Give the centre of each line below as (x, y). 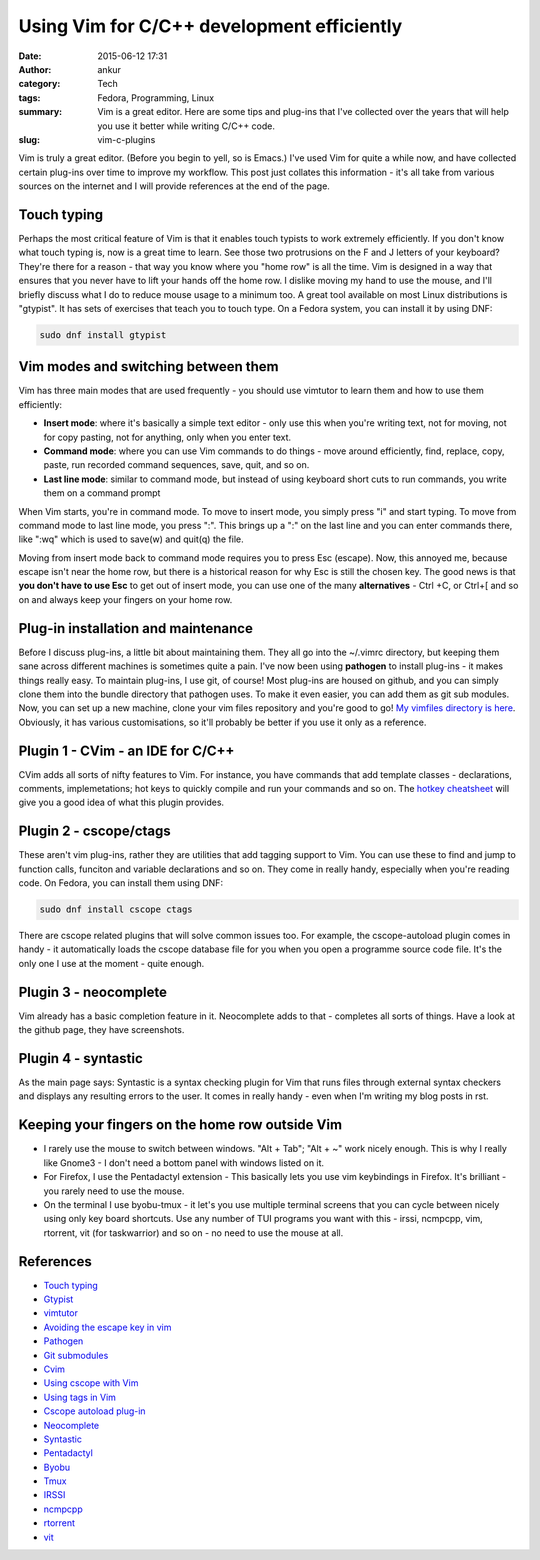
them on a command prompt (102, 493)
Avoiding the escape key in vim (107, 1327)
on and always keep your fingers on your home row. (125, 599)
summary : (40, 112)
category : (39, 84)
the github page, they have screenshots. (101, 1030)
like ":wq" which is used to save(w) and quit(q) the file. (131, 539)
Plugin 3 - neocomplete (92, 991)
